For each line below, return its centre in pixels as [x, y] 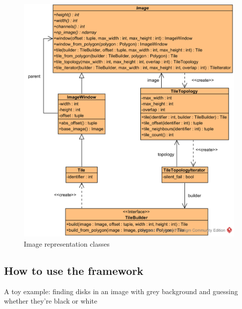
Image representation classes [67, 243]
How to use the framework [74, 270]
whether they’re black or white [51, 301]
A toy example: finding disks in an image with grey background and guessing [121, 291]
